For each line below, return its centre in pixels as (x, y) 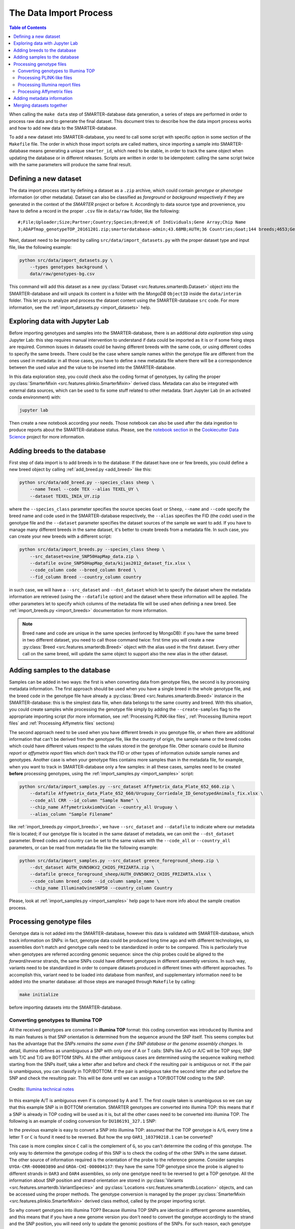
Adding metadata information (43, 98)
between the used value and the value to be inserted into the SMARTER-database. (92, 367)
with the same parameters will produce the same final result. (70, 164)
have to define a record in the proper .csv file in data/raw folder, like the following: (94, 211)
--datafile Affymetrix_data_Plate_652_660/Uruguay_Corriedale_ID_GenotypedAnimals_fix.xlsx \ (146, 793)
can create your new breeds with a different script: (60, 536)
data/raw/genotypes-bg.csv (62, 274)
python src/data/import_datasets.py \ (66, 260)
